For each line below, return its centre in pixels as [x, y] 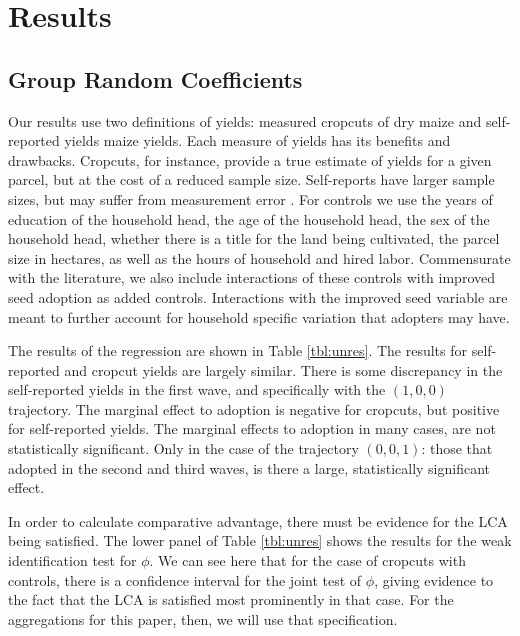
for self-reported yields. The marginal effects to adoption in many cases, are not [252, 428]
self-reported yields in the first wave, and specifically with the [197, 389]
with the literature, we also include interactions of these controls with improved [251, 277]
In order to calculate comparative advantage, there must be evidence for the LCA [258, 520]
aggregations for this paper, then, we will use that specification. [203, 618]
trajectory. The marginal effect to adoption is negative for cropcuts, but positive [254, 408]
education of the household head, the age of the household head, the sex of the [249, 218]
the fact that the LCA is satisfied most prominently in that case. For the [231, 599]
